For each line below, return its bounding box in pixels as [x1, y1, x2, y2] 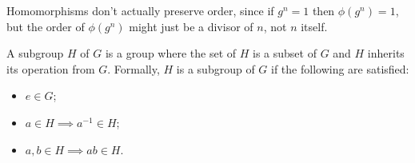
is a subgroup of [176, 60, 255, 77]
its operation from [6, 60, 95, 77]
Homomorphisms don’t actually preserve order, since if [6, 2, 274, 18]
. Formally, [107, 60, 160, 77]
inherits [367, 45, 405, 62]
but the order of [6, 18, 85, 34]
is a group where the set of [105, 45, 237, 62]
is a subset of [253, 45, 317, 62]
